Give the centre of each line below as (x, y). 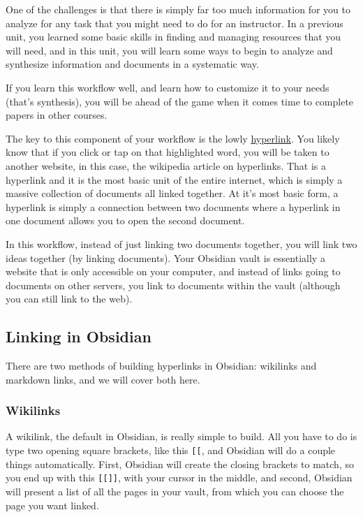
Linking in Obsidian (79, 336)
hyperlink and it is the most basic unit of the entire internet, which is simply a (174, 179)
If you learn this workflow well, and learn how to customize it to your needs (168, 87)
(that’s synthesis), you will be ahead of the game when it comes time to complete (180, 101)
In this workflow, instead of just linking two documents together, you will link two (181, 243)
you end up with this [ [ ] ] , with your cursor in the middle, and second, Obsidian (179, 478)
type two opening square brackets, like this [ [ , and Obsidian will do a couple (171, 450)
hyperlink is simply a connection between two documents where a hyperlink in (173, 206)
